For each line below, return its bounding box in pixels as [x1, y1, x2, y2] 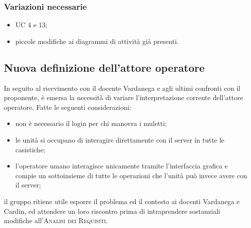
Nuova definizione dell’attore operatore [4, 60, 205, 75]
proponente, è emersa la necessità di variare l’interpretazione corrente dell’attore [4, 92, 243, 103]
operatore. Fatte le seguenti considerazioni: [4, 102, 131, 112]
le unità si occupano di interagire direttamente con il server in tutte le [15, 134, 225, 145]
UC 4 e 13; [15, 20, 48, 30]
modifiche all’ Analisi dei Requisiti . [4, 215, 108, 226]
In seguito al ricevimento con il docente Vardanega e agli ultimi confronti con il [4, 83, 240, 93]
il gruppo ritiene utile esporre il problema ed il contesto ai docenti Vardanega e [4, 196, 240, 206]
